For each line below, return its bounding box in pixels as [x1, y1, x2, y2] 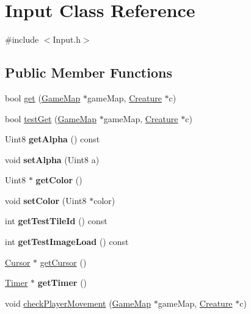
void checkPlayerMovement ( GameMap [5, 296, 151, 309]
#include [5, 33, 39, 46]
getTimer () [37, 276, 87, 289]
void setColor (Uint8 [5, 194, 87, 206]
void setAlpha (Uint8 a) [5, 153, 100, 166]
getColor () [35, 173, 82, 186]
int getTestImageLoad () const [5, 235, 129, 248]
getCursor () [40, 255, 87, 268]
